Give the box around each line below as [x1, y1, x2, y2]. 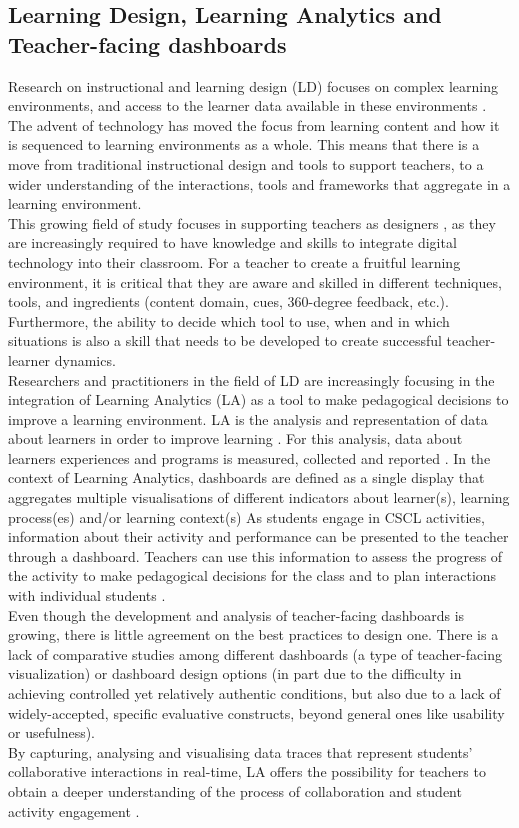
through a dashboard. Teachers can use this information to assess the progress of [8, 545, 503, 566]
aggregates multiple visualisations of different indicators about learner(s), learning [8, 487, 510, 508]
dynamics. [54, 349, 116, 370]
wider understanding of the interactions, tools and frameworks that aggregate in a [8, 173, 511, 194]
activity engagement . [8, 800, 140, 821]
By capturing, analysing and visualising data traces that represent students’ [8, 741, 473, 762]
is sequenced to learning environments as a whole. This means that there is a [8, 134, 480, 155]
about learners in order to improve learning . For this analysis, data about [8, 428, 463, 449]
